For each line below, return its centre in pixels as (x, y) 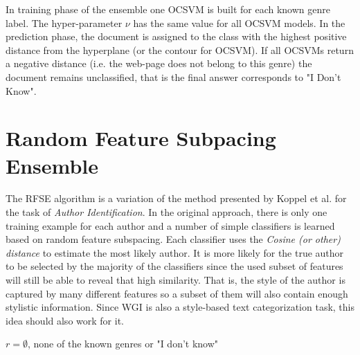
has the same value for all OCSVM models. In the (239, 22)
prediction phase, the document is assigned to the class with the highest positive (176, 36)
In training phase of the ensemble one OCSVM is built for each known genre (168, 9)
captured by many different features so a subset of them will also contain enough (177, 293)
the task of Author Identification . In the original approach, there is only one (166, 212)
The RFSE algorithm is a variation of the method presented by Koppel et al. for (176, 198)
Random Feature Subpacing (141, 138)
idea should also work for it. (65, 320)
